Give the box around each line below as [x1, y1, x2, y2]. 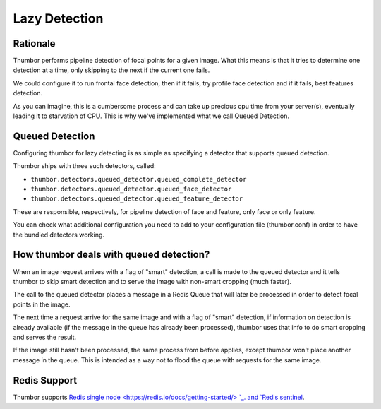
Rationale [13, 37, 56, 49]
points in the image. [13, 300, 71, 309]
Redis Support [13, 374, 78, 386]
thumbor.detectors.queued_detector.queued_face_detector [30, 185, 232, 194]
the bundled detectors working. [13, 230, 105, 239]
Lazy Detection [13, 11, 104, 26]
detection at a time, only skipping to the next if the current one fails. [13, 66, 210, 74]
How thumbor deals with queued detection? [13, 249, 210, 261]
